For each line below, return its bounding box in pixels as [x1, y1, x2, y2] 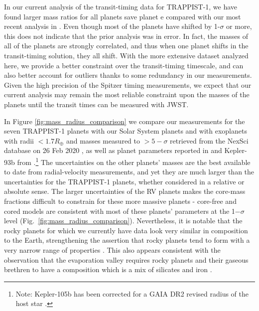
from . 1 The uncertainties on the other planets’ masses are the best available [17, 155, 251, 167]
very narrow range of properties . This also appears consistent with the [4, 244, 221, 255]
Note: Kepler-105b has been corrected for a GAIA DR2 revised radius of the [15, 288, 249, 299]
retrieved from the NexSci [170, 135, 249, 146]
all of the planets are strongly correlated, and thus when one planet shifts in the [4, 40, 249, 51]
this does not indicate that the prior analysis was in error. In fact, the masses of [4, 30, 249, 41]
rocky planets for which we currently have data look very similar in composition [4, 225, 248, 235]
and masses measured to [66, 135, 140, 146]
